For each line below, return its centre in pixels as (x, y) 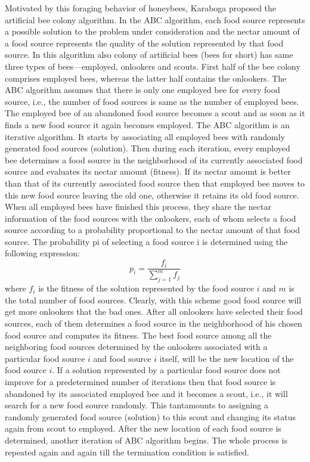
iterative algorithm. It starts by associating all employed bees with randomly (145, 136)
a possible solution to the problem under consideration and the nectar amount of (152, 31)
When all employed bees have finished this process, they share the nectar (138, 207)
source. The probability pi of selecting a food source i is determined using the (146, 241)
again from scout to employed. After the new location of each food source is (143, 428)
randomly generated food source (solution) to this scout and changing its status (150, 416)
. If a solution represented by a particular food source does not (166, 370)
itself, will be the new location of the (227, 358)
